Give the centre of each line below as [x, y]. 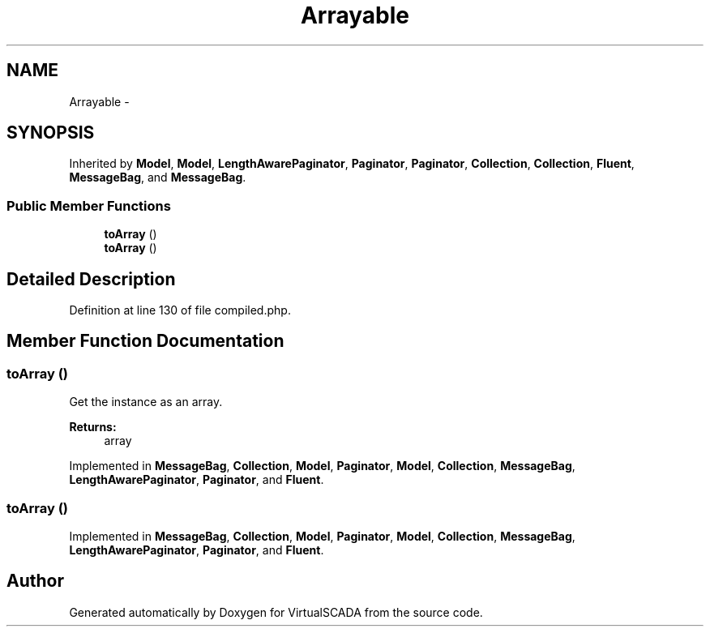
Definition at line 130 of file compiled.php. [180, 310]
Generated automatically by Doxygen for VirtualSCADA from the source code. [276, 612]
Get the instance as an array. [146, 402]
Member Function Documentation [145, 341]
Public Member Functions [89, 205]
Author [35, 581]
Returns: [93, 427]
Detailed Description [91, 279]
